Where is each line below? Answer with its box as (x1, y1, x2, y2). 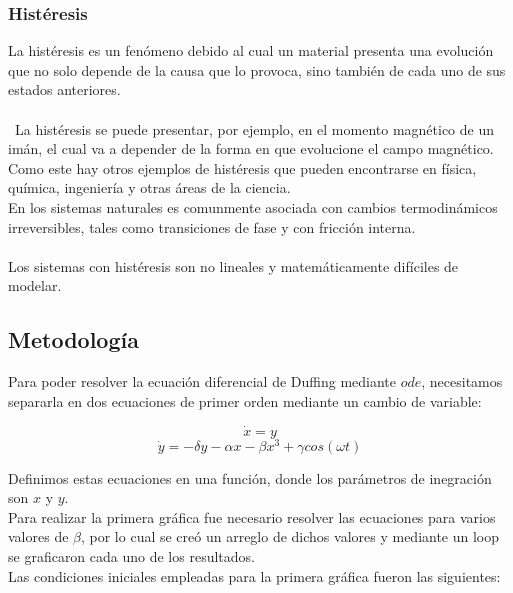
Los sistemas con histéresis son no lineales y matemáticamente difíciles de (8, 255, 459, 276)
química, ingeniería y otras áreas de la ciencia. (8, 177, 291, 198)
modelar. (8, 275, 62, 296)
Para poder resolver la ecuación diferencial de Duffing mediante (8, 371, 396, 392)
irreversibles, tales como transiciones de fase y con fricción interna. (8, 216, 416, 237)
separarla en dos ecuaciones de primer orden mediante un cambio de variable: (8, 390, 482, 411)
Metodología (8, 324, 139, 355)
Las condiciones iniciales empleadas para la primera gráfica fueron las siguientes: (8, 565, 501, 586)
